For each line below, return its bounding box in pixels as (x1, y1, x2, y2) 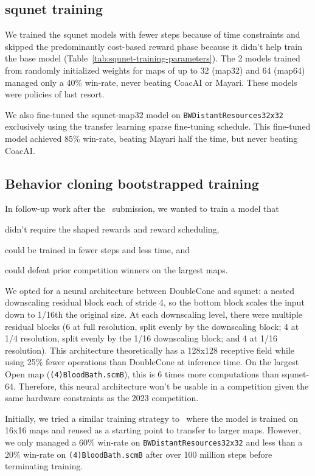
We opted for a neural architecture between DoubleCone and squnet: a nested (5, 284, 295, 296)
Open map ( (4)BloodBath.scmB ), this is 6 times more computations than (5, 367, 279, 380)
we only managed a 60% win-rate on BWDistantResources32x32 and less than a (5, 435, 303, 448)
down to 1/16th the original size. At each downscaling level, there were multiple (5, 307, 303, 320)
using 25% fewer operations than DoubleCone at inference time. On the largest (5, 355, 299, 368)
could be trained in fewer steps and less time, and (5, 243, 190, 256)
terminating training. (5, 460, 83, 472)
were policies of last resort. (5, 88, 105, 100)
